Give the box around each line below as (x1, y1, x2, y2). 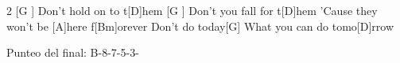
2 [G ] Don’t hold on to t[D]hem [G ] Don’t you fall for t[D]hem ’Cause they (6, 2, 378, 18)
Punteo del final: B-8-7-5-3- (6, 44, 139, 61)
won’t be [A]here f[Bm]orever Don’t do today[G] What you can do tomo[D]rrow (6, 17, 394, 34)
